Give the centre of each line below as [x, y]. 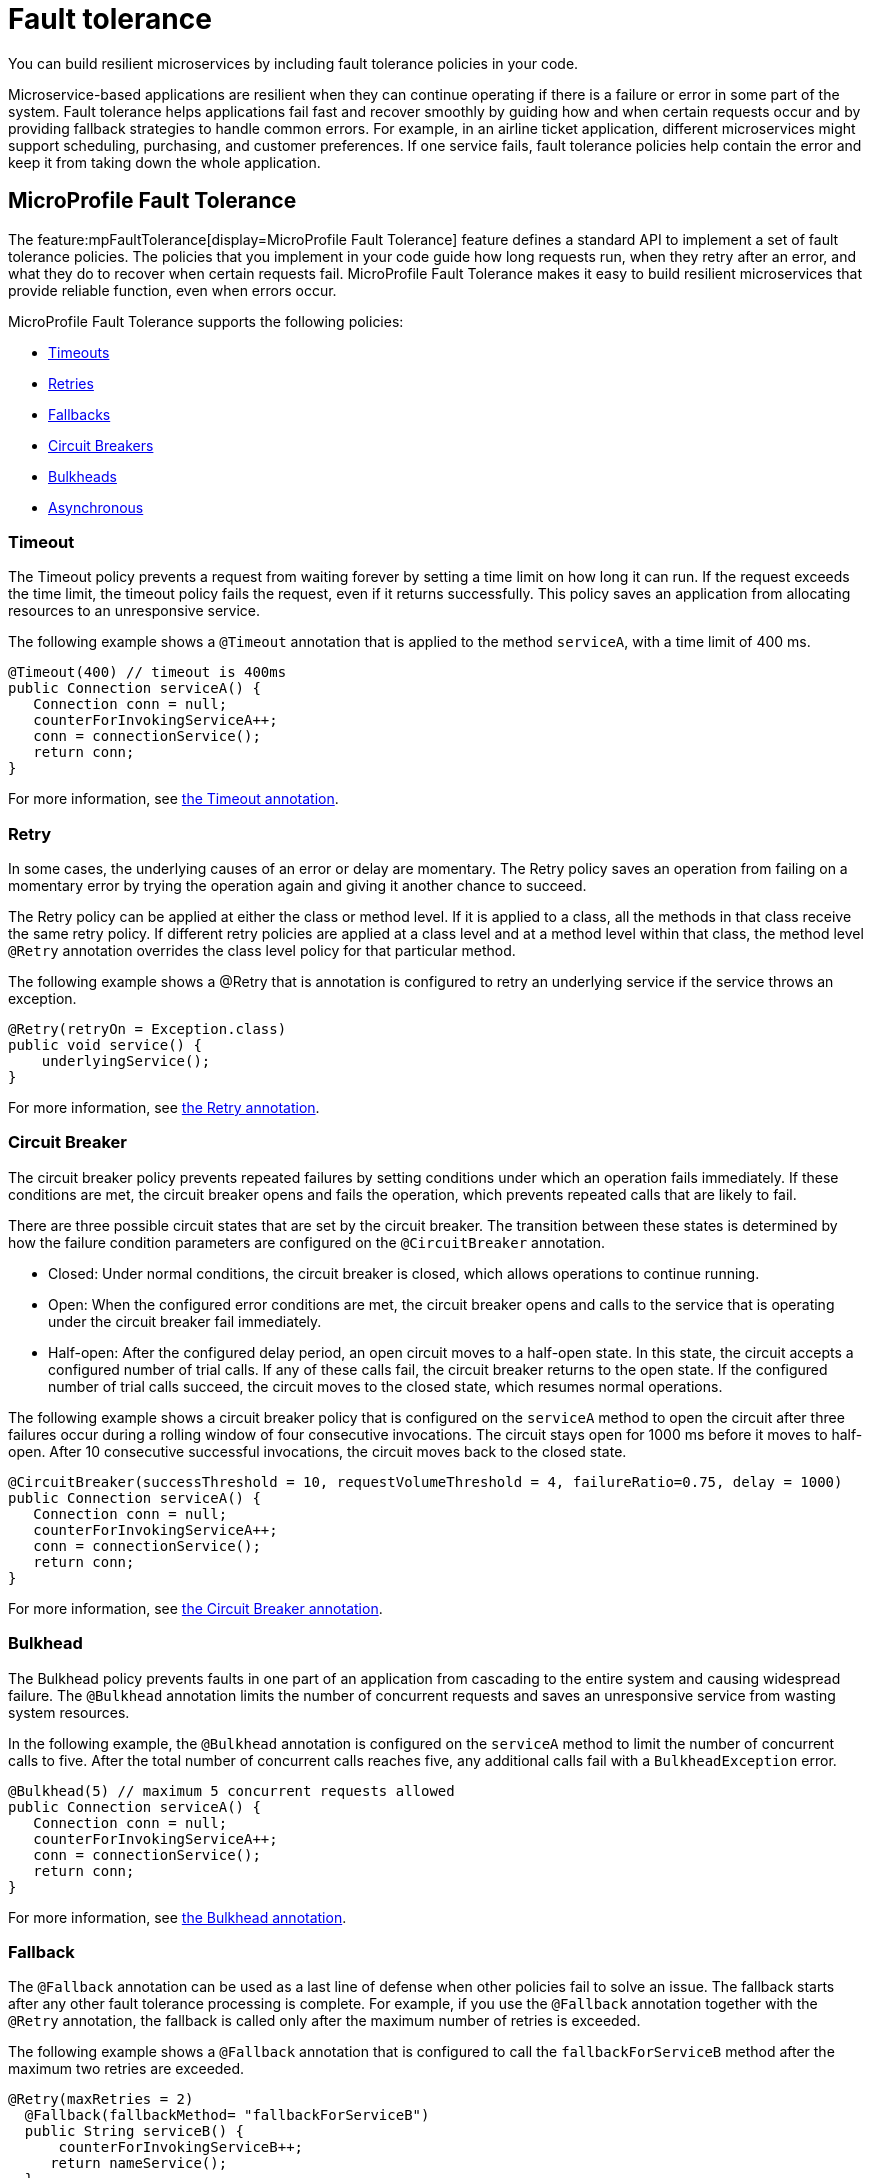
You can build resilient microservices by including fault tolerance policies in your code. [293, 63]
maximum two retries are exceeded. [126, 2069]
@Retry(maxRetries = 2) [101, 2099]
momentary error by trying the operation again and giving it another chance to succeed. [297, 886]
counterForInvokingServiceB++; [181, 2147]
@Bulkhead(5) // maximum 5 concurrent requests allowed [231, 1790]
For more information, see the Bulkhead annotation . [177, 1917]
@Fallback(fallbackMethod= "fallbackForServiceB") [227, 2115]
